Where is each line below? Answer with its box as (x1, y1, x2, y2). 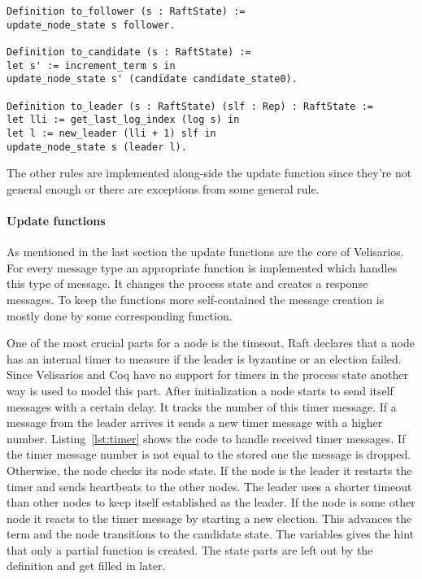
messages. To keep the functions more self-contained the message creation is (7, 290, 385, 307)
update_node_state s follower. (7, 19, 176, 31)
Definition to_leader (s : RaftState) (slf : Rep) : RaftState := (7, 100, 374, 112)
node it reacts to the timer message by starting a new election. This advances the (7, 509, 412, 526)
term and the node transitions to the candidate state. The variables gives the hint (7, 525, 414, 542)
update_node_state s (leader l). (7, 141, 187, 153)
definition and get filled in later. (7, 557, 166, 574)
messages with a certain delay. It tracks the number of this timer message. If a (7, 398, 397, 415)
